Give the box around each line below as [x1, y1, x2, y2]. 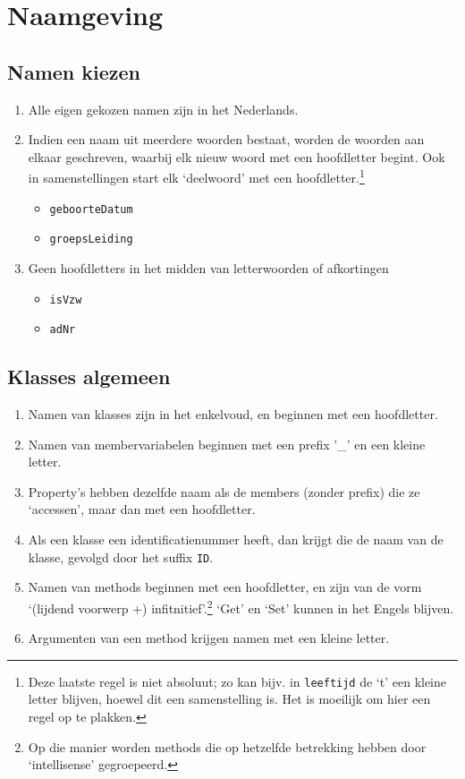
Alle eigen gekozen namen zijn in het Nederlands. [28, 99, 299, 118]
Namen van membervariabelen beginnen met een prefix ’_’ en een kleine [28, 434, 426, 453]
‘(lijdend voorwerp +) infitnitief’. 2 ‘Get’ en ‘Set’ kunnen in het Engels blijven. [28, 595, 454, 617]
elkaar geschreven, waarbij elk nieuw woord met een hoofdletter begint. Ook [28, 147, 445, 166]
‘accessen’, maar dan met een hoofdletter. [28, 500, 256, 518]
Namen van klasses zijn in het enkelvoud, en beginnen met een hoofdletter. [28, 405, 438, 424]
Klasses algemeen [7, 363, 171, 390]
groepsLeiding [49, 233, 133, 246]
